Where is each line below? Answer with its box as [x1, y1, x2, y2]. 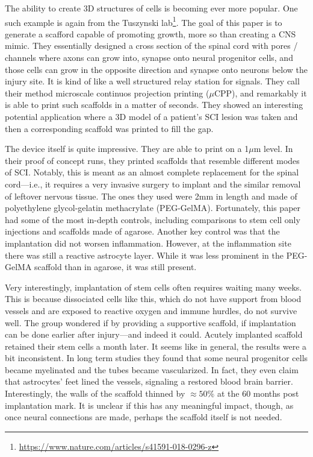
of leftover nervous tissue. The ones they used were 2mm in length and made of [5, 189, 297, 202]
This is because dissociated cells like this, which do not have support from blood [5, 292, 302, 305]
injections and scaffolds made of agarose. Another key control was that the [5, 225, 280, 238]
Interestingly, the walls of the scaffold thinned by [5, 387, 185, 400]
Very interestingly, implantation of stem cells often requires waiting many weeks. [5, 280, 302, 293]
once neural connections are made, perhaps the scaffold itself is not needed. [5, 411, 282, 423]
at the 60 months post [217, 387, 299, 400]
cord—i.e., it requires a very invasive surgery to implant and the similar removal [5, 177, 301, 190]
